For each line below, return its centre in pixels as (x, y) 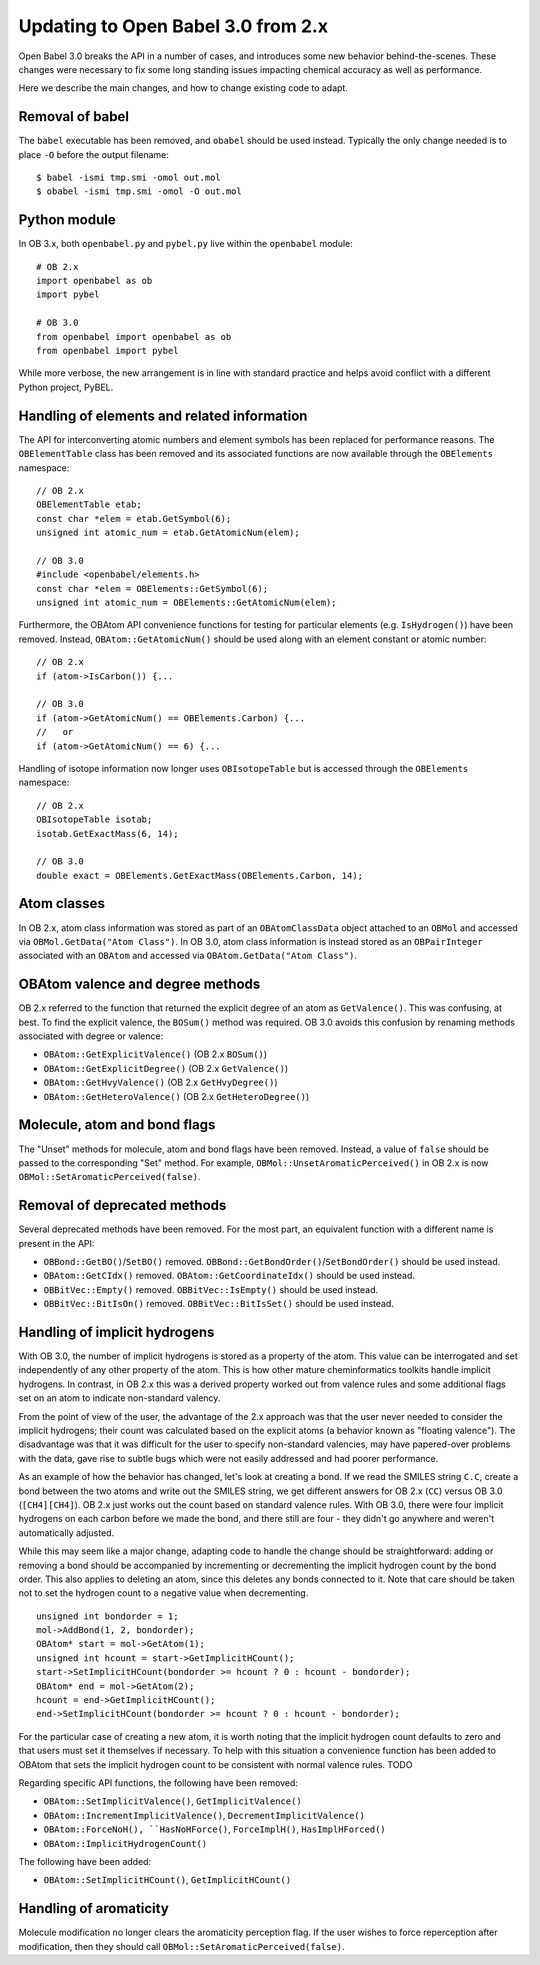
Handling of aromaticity (93, 1908)
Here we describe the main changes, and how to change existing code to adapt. (183, 88)
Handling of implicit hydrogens (116, 1331)
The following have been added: (85, 1861)
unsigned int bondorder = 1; (107, 1616)
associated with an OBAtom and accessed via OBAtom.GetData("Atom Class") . (187, 956)
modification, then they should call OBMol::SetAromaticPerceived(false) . (181, 1946)
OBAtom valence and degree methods (139, 984)
